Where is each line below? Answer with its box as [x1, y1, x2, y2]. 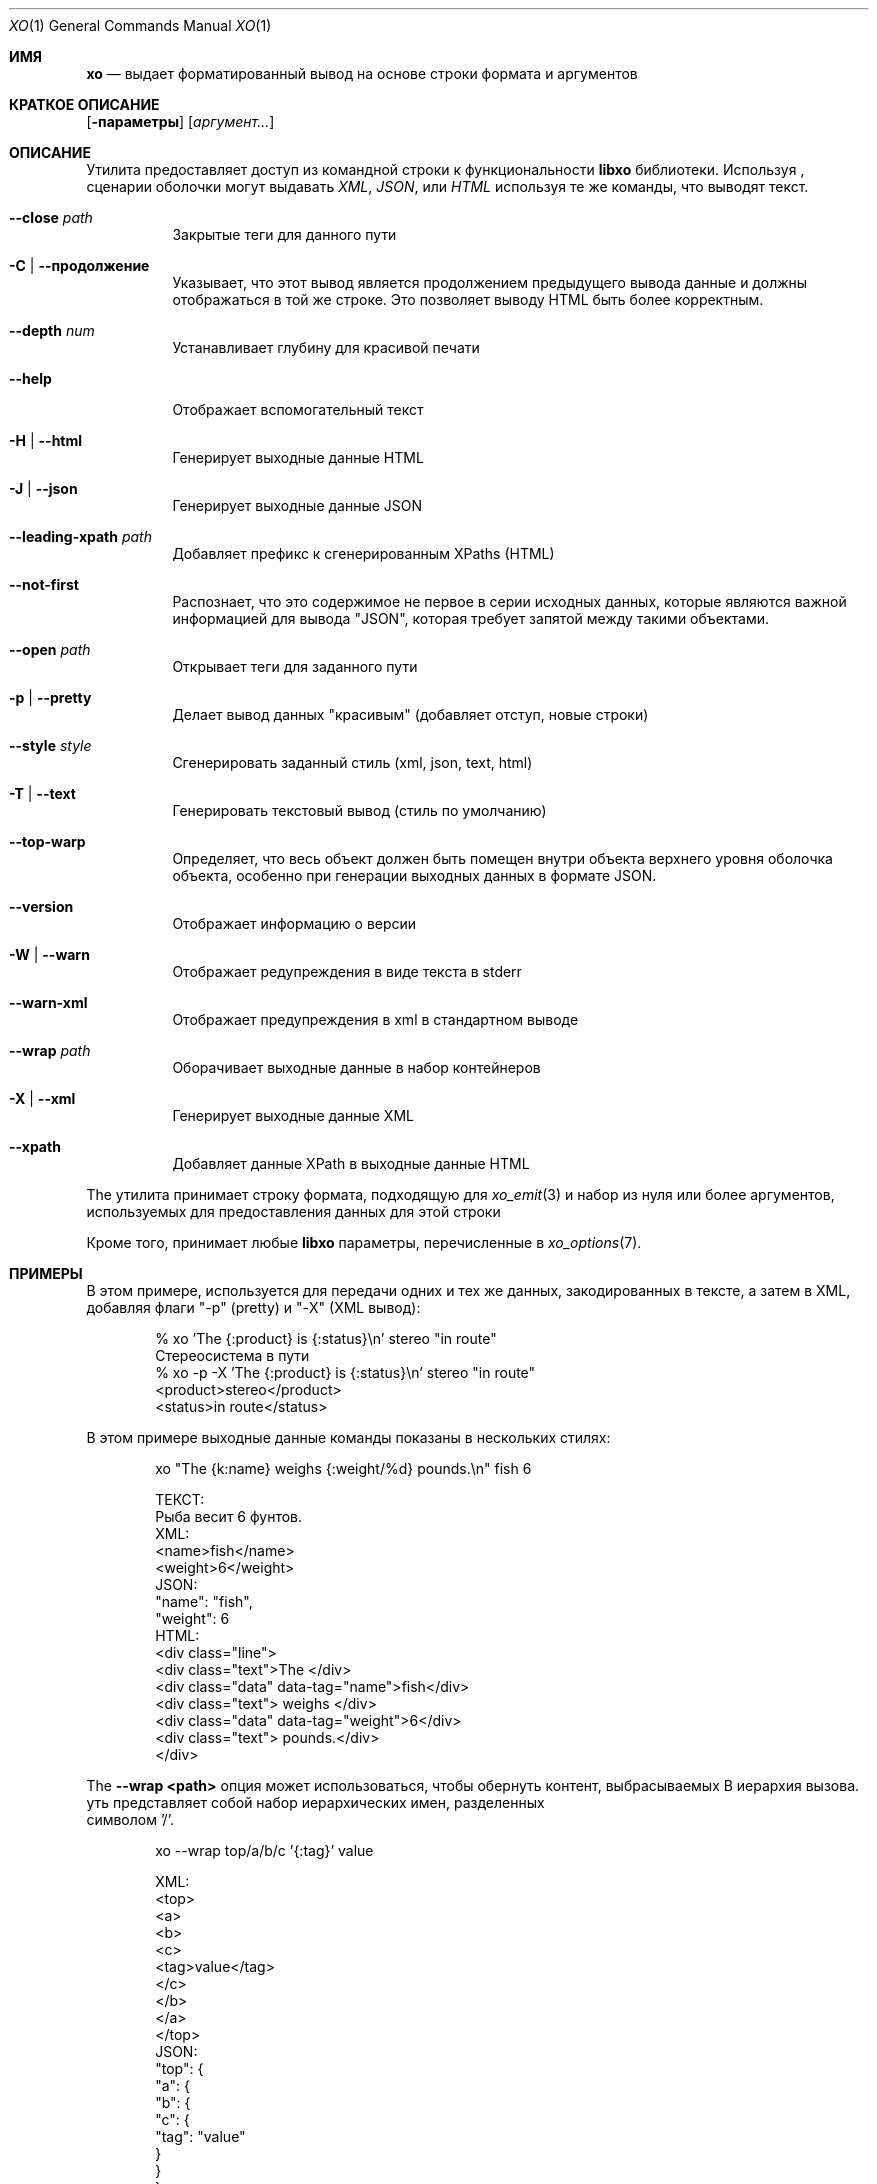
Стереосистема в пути [155, 1347, 310, 1364]
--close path [9, 209, 93, 226]
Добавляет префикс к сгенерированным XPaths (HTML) [172, 545, 555, 562]
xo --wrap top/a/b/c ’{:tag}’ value [155, 1842, 374, 1859]
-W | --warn [9, 946, 90, 963]
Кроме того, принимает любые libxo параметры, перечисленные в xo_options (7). [86, 1234, 642, 1251]
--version [9, 898, 74, 915]
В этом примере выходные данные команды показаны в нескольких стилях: [86, 1429, 611, 1446]
